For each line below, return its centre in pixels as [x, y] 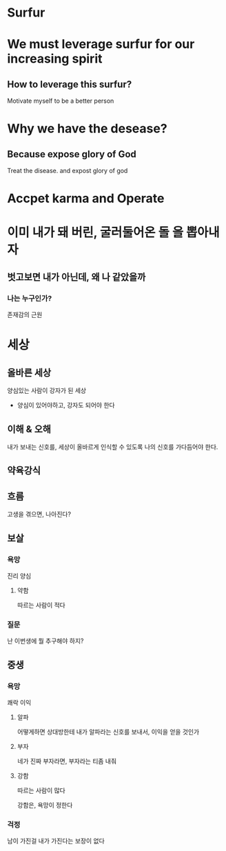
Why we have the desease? [87, 129]
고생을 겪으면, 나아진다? [39, 514]
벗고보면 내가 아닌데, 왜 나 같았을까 [76, 277]
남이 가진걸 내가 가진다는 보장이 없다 [56, 841]
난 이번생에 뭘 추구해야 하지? [45, 641]
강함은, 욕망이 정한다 [45, 805]
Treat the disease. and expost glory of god [68, 171]
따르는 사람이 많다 [41, 790]
